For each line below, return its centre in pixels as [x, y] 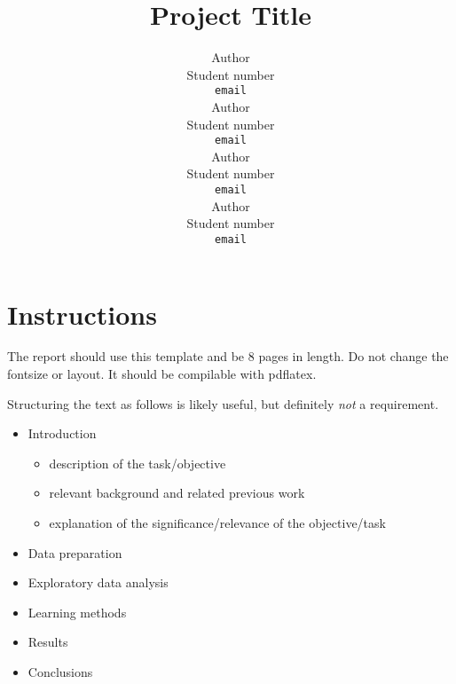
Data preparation [75, 552]
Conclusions [60, 671]
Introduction [62, 433]
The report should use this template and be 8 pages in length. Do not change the [228, 356]
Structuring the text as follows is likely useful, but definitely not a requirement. [223, 403]
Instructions [82, 314]
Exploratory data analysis [98, 582]
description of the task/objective [138, 463]
